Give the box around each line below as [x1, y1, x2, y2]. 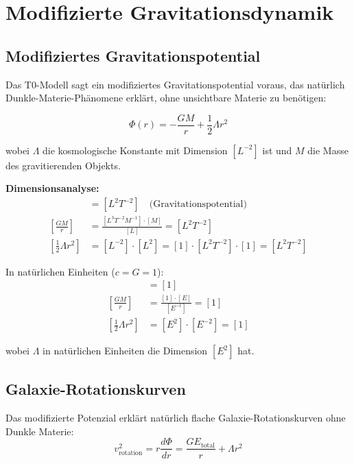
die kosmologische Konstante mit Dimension [43, 143, 228, 157]
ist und [262, 143, 292, 157]
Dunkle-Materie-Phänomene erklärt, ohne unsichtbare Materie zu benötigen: [5, 90, 327, 105]
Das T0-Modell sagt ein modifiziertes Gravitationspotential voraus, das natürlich [5, 77, 345, 91]
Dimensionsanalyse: [5, 181, 99, 195]
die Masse [307, 143, 349, 157]
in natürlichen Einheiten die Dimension [43, 343, 208, 358]
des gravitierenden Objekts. [5, 158, 121, 172]
